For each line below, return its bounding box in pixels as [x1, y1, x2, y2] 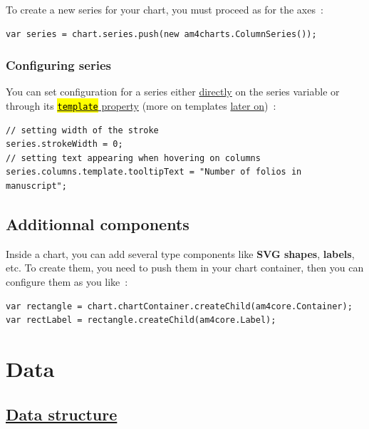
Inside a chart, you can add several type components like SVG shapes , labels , [6, 246, 355, 261]
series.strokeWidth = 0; [6, 139, 123, 150]
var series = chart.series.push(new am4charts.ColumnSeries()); [6, 29, 317, 39]
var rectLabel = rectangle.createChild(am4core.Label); [6, 315, 276, 326]
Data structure [6, 403, 118, 425]
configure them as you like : [6, 274, 128, 289]
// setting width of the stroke [6, 125, 159, 135]
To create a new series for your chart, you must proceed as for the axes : [6, 2, 323, 16]
